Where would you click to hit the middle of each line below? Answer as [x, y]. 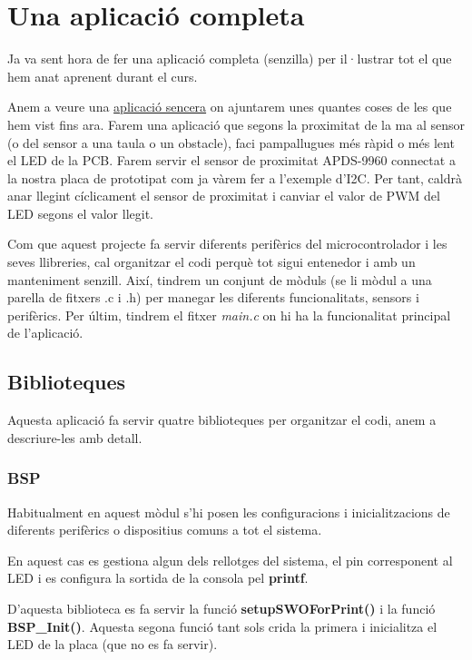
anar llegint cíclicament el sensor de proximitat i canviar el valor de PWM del [224, 196]
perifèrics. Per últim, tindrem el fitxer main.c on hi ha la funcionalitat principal [229, 315]
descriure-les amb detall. [75, 437]
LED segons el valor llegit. [80, 213]
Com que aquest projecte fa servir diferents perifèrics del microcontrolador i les [227, 244]
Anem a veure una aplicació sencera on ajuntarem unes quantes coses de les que [230, 107]
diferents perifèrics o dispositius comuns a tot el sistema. [165, 530]
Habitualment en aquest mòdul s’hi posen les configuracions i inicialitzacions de [229, 512]
